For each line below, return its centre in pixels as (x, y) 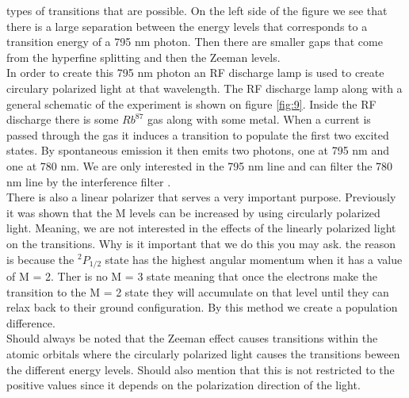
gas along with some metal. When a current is (259, 119)
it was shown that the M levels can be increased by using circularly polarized (193, 212)
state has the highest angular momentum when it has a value (254, 259)
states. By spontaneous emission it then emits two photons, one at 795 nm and (198, 150)
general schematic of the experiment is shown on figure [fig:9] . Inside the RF (191, 103)
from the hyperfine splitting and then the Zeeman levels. (143, 57)
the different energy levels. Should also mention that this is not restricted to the (201, 369)
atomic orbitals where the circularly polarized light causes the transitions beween (203, 353)
